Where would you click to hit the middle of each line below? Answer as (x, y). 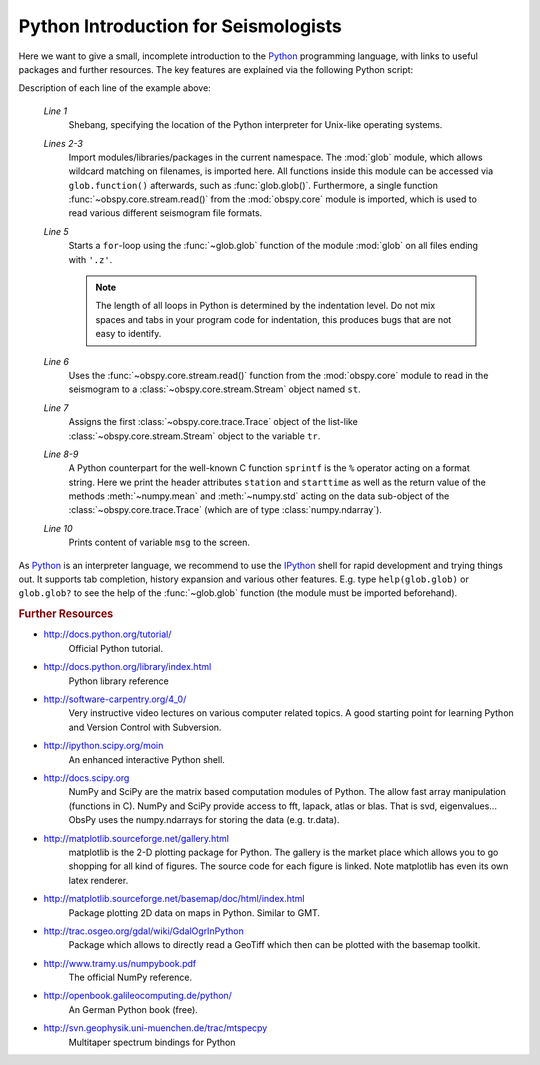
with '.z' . (90, 259)
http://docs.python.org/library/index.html (127, 667)
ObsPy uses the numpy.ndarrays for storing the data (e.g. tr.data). (204, 820)
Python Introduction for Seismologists (180, 26)
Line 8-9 (61, 454)
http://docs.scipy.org (86, 778)
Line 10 (58, 528)
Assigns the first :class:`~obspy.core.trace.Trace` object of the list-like (213, 422)
